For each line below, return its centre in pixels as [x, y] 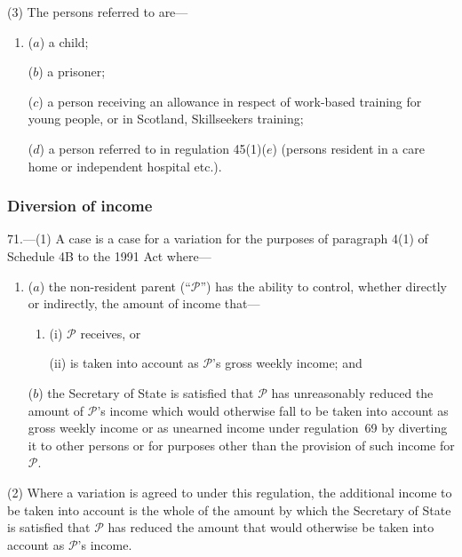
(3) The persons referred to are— [98, 12]
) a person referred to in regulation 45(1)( [153, 148]
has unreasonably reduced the [352, 392]
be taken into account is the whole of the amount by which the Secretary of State [229, 509]
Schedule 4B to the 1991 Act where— [109, 255]
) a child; [64, 41]
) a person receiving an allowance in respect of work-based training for [230, 101]
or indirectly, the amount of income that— [144, 303]
